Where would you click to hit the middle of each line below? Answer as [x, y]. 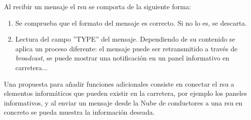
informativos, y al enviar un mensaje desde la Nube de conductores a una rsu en [123, 102]
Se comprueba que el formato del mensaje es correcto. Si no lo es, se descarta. [131, 22]
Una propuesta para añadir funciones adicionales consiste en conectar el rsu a [119, 83]
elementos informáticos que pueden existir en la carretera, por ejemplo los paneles [125, 93]
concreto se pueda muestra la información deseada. [79, 112]
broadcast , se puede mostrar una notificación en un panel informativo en [122, 58]
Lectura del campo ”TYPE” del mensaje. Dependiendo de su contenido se [125, 39]
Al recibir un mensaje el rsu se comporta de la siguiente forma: [98, 6]
